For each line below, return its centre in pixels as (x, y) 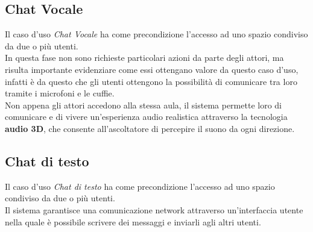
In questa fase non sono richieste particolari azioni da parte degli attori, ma (144, 58)
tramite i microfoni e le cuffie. (60, 93)
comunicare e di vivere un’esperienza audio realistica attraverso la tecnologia (146, 117)
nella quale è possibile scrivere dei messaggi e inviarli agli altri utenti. (133, 221)
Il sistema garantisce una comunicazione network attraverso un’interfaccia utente (154, 209)
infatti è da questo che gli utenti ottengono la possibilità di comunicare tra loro (151, 81)
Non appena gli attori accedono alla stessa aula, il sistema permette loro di (143, 105)
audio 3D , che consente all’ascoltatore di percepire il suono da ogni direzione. (150, 128)
